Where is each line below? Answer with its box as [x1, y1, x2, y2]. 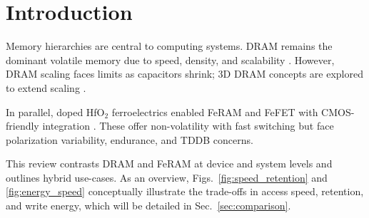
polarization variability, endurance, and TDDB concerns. [6, 132, 253, 147]
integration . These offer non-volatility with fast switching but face [42, 118, 334, 133]
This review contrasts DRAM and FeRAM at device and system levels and [6, 156, 333, 171]
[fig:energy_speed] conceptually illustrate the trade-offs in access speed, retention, [6, 184, 364, 199]
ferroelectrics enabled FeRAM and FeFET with [111, 104, 318, 119]
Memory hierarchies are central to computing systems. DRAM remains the [6, 38, 333, 53]
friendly [6, 118, 39, 133]
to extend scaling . [6, 80, 86, 95]
